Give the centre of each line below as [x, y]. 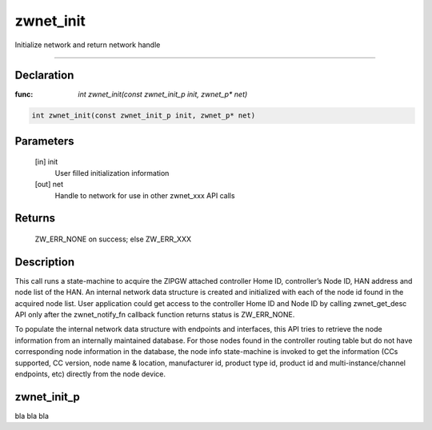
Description [45, 262]
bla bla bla [32, 416]
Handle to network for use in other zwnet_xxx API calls [145, 195]
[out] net [49, 185]
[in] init [46, 162]
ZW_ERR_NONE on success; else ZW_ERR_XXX [113, 239]
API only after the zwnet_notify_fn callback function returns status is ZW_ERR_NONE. [155, 315]
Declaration [44, 76]
